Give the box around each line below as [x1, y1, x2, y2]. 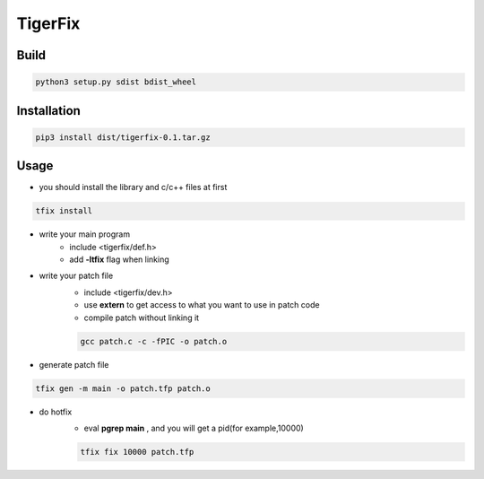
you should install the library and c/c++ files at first [39, 182, 228, 193]
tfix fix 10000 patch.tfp [80, 447, 194, 457]
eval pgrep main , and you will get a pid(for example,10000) [83, 422, 304, 433]
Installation [16, 103, 81, 118]
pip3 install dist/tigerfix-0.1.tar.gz [35, 132, 211, 143]
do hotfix [39, 406, 73, 417]
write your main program [39, 229, 130, 239]
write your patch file [39, 270, 114, 282]
